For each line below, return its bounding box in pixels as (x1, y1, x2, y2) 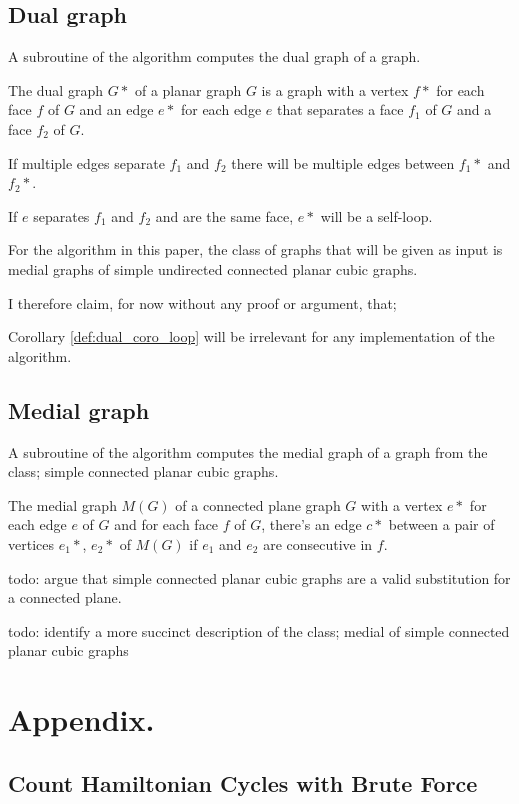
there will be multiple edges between (231, 152, 455, 173)
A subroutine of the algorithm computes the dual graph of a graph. (8, 46, 421, 67)
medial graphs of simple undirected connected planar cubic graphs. (8, 258, 418, 279)
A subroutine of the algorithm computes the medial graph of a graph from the (8, 441, 488, 462)
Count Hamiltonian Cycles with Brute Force (8, 767, 478, 798)
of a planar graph (134, 79, 242, 100)
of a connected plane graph (175, 494, 341, 515)
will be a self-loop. (320, 205, 433, 226)
